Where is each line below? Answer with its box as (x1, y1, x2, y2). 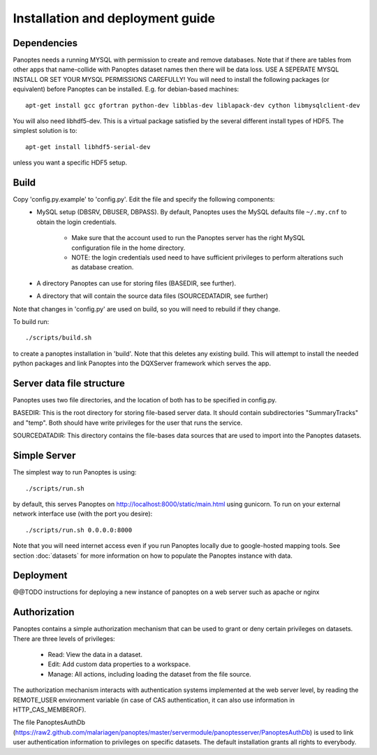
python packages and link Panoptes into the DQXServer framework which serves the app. (13, 359, 272, 367)
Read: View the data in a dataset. (47, 651, 143, 659)
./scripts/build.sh (25, 334, 92, 342)
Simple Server (13, 450, 76, 462)
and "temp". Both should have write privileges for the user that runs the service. (13, 418, 243, 427)
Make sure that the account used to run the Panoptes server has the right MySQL (71, 234, 305, 242)
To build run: (13, 318, 50, 325)
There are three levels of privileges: (13, 634, 115, 643)
